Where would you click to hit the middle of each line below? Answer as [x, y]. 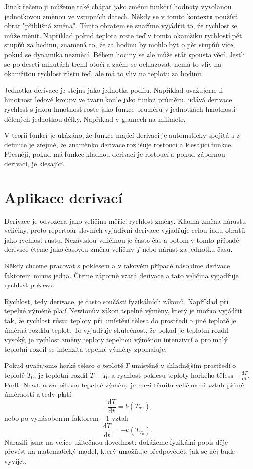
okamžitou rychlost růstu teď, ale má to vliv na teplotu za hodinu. [104, 73]
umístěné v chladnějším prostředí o [184, 365]
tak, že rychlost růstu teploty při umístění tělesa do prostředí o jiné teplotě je [120, 320]
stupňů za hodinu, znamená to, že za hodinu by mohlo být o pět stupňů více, [120, 45]
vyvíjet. [16, 460]
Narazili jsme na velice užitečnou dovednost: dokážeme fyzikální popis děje [116, 441]
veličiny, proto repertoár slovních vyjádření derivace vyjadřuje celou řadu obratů [125, 230]
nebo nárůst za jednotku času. [187, 249]
